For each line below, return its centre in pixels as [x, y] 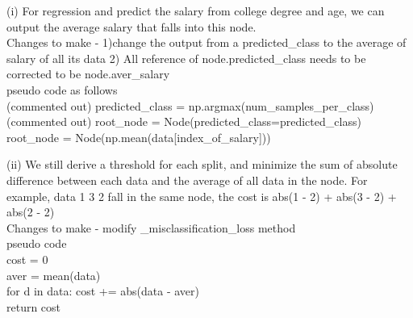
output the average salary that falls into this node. [131, 26]
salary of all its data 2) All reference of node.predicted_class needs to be [186, 58]
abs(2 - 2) [31, 212]
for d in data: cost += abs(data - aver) [103, 291]
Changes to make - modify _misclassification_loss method [151, 227]
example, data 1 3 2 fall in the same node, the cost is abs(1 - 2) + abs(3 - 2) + [202, 196]
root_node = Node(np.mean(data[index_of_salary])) [139, 137]
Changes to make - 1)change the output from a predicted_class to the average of [206, 42]
